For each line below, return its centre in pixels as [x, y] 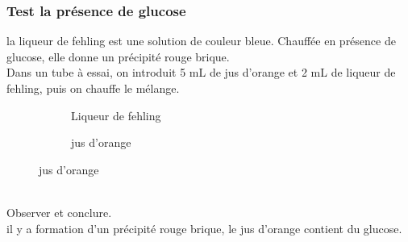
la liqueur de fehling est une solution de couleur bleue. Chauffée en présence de [201, 41]
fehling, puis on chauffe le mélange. [93, 88]
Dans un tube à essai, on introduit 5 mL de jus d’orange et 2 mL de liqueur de [201, 72]
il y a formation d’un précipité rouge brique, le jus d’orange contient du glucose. [204, 228]
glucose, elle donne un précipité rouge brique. [118, 56]
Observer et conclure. [59, 212]
